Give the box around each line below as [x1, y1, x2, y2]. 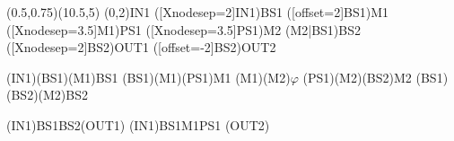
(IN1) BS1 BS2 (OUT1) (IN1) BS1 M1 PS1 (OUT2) [6, 115, 270, 134]
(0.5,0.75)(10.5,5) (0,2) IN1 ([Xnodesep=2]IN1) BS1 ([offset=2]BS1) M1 [6, 3, 389, 21]
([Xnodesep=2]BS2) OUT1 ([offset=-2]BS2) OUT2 [6, 38, 276, 57]
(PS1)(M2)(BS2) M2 [302, 67, 412, 86]
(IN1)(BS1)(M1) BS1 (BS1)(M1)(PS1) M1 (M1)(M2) [6, 67, 291, 86]
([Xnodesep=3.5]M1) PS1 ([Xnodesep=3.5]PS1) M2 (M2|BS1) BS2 [6, 20, 361, 39]
